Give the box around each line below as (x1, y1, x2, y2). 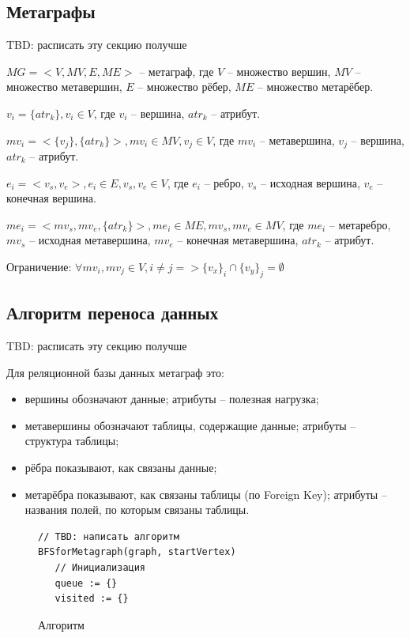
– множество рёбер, (137, 78, 231, 95)
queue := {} (55, 577, 118, 589)
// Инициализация (55, 561, 146, 573)
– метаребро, (329, 216, 391, 232)
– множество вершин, (227, 62, 331, 79)
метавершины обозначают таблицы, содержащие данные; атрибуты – (24, 417, 356, 433)
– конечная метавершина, (177, 232, 299, 248)
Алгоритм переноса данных (6, 300, 219, 325)
